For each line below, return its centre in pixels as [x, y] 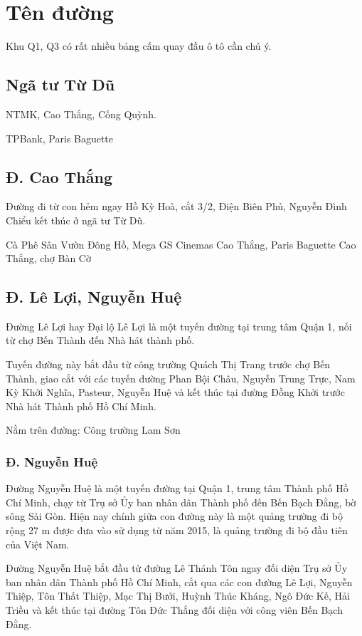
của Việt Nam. [38, 544]
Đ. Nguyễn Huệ [52, 461]
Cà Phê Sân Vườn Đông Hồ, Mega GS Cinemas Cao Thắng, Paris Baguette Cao [181, 244]
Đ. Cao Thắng [59, 176]
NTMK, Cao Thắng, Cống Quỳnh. [81, 114]
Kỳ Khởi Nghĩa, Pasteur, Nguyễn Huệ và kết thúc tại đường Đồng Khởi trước [175, 392]
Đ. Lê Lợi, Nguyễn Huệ [94, 297]
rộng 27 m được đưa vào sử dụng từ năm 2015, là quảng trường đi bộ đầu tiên [177, 530]
